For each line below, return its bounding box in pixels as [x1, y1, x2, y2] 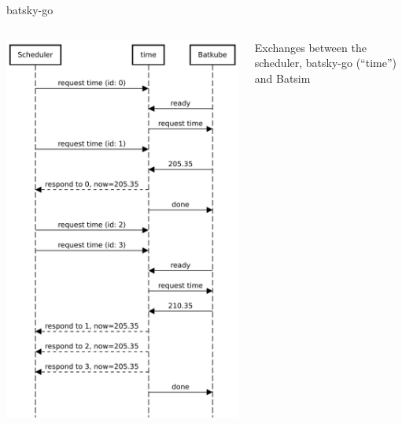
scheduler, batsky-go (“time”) [254, 54, 396, 71]
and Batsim [254, 69, 311, 86]
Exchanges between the [254, 39, 367, 55]
